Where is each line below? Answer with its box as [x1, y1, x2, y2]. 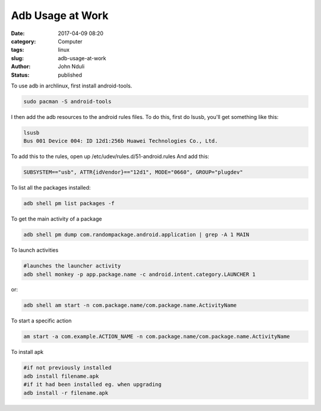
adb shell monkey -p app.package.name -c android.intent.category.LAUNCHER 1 [23, 271, 256, 278]
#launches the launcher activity [23, 262, 121, 269]
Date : [11, 30, 25, 37]
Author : [11, 63, 31, 70]
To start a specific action [11, 317, 72, 324]
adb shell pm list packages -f [23, 200, 115, 207]
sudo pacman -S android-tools [23, 98, 112, 105]
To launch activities [11, 247, 59, 254]
